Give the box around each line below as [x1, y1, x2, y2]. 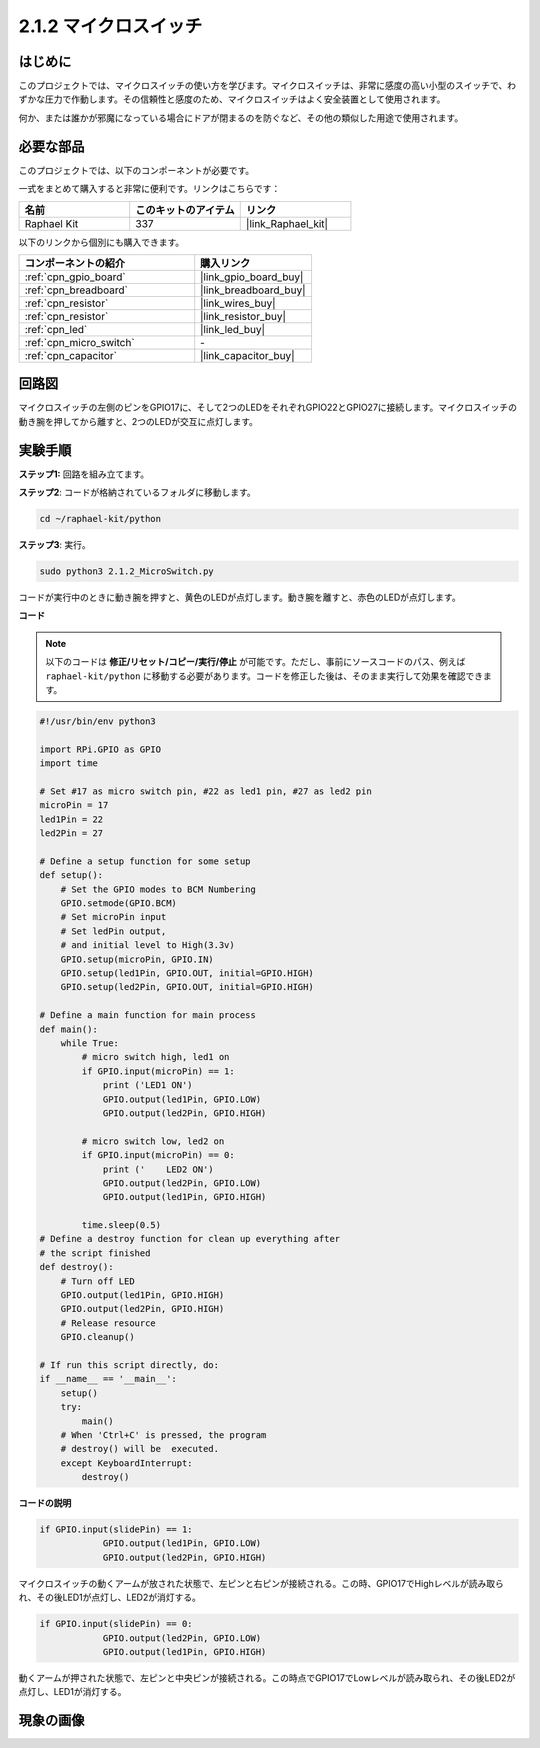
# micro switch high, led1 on [81, 1051, 230, 1063]
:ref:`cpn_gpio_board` [24, 270, 126, 284]
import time [39, 758, 99, 769]
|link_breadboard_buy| [200, 283, 306, 297]
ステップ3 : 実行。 [18, 539, 92, 551]
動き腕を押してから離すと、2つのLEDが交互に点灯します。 [18, 415, 259, 427]
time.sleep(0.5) [81, 1220, 162, 1231]
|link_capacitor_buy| [200, 348, 295, 362]
